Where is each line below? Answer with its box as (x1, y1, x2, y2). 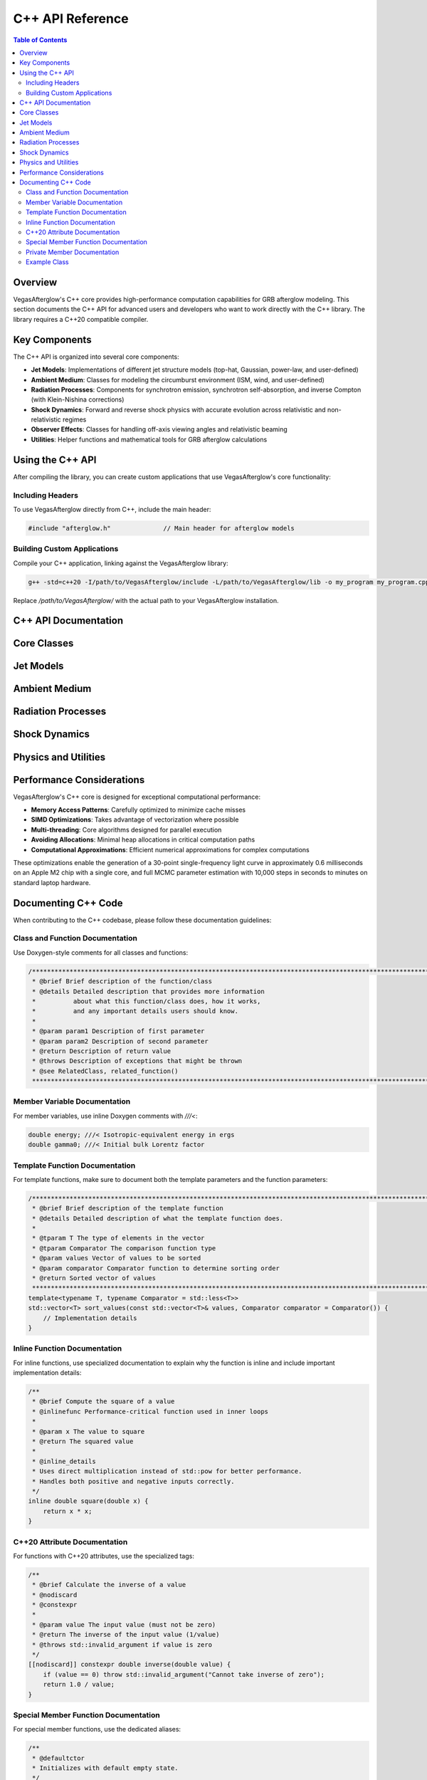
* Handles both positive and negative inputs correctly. (32, 1477, 235, 1485)
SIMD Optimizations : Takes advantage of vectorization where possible (31, 815, 239, 824)
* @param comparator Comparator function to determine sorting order (32, 1264, 280, 1272)
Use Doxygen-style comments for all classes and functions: (13, 948, 189, 957)
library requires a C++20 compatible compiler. (13, 315, 149, 323)
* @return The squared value (32, 1438, 134, 1445)
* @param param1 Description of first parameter (32, 1027, 205, 1035)
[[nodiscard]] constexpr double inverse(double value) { (28, 1660, 231, 1669)
